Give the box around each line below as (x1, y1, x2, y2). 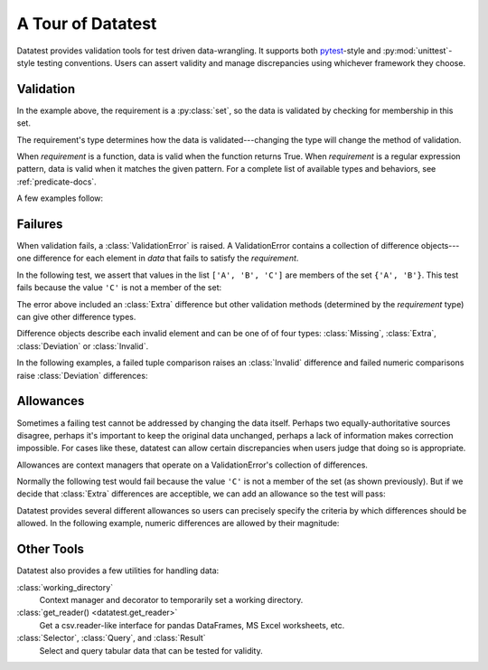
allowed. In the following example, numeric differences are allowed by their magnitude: (16, 518, 340, 529)
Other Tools (16, 542, 85, 557)
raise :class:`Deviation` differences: (16, 370, 148, 381)
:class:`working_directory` (16, 581, 113, 592)
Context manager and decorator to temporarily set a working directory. (39, 594, 304, 605)
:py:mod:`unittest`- (382, 45, 453, 56)
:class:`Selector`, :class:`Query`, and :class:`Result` (16, 633, 207, 644)
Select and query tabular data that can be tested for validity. (39, 645, 264, 656)
